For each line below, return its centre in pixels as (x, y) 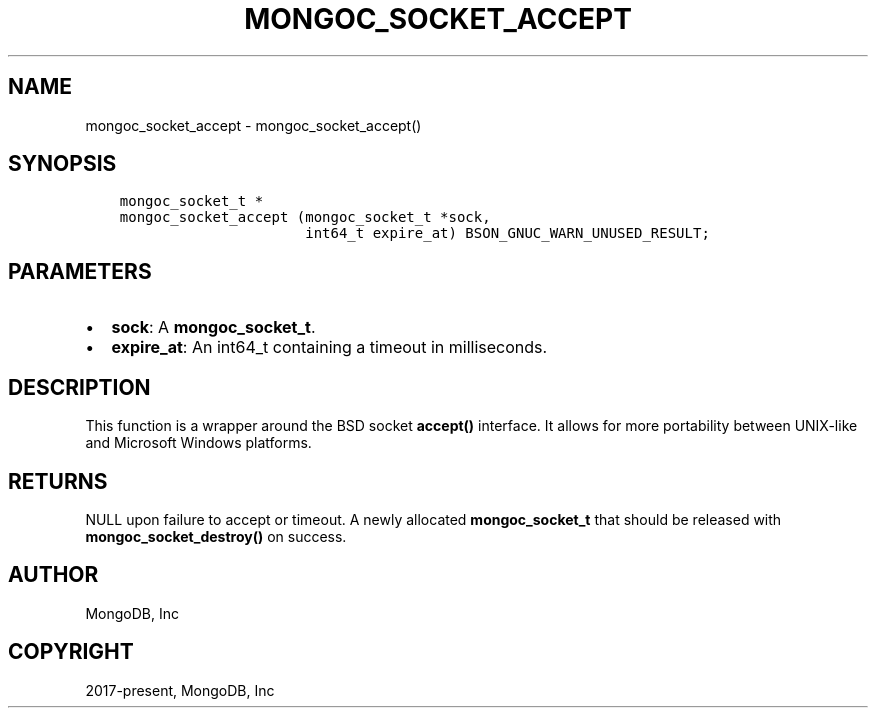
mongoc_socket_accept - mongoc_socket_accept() (253, 125)
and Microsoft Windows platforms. (198, 443)
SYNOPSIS (62, 164)
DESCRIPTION (79, 387)
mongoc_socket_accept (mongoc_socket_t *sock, (305, 217)
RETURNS (58, 481)
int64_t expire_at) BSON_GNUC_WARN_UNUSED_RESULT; (507, 233)
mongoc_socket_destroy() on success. (216, 536)
